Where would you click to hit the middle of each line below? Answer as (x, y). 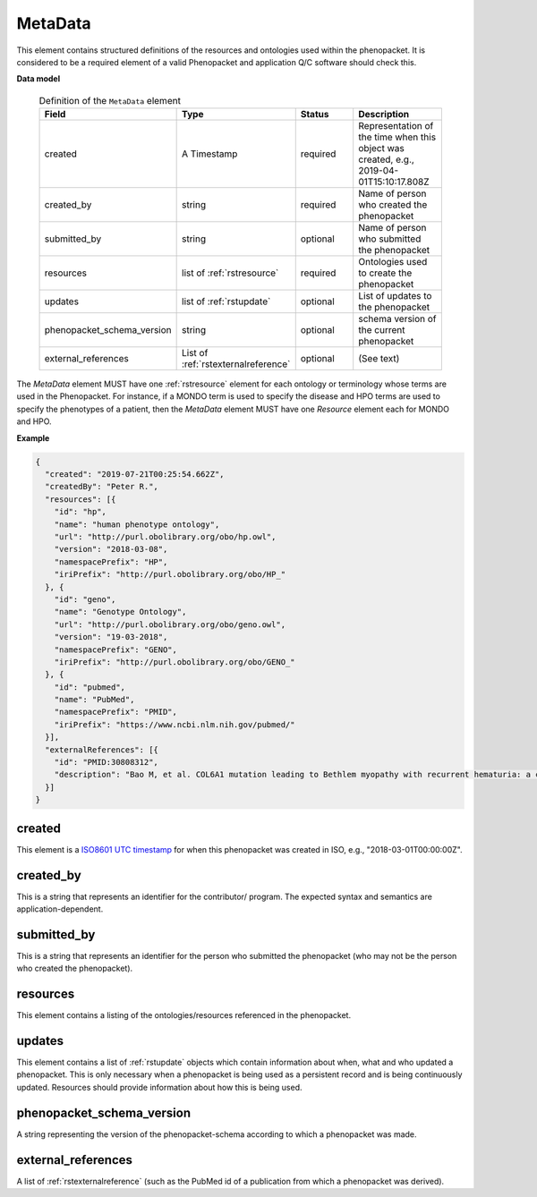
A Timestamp (210, 154)
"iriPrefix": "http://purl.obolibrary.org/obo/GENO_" (175, 662)
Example (33, 437)
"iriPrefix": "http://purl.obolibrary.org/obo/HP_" (170, 574)
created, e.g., (387, 159)
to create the (385, 273)
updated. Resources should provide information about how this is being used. (159, 1087)
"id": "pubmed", (89, 687)
